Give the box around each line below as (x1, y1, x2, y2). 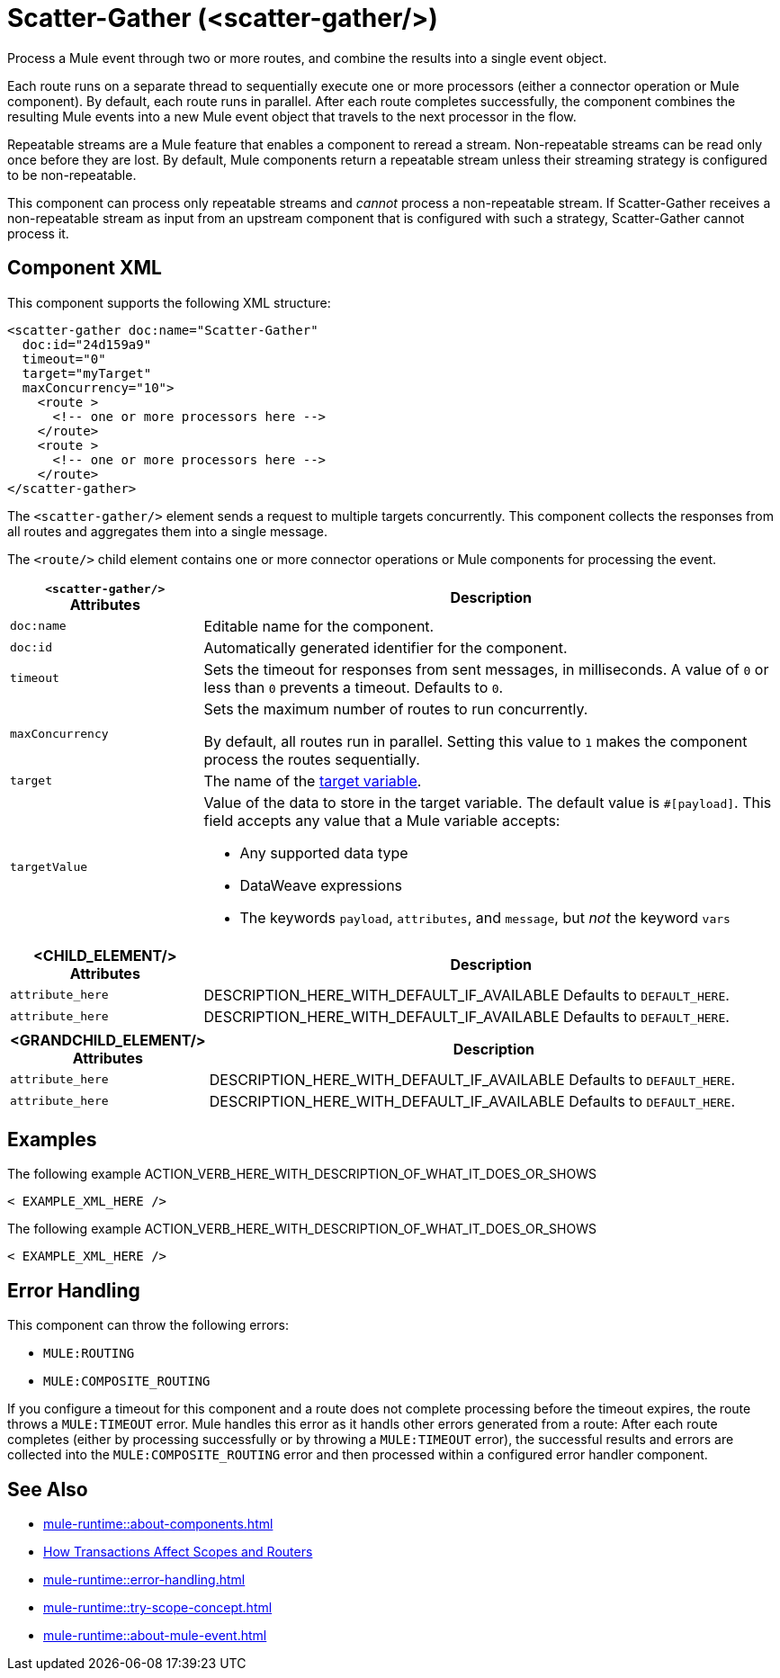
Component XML (7, 256, 162, 280)
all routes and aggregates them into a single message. (7, 523, 327, 539)
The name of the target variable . (203, 771, 422, 790)
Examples (7, 1128, 97, 1152)
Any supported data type (239, 843, 408, 862)
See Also (7, 1477, 88, 1501)
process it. (7, 225, 69, 241)
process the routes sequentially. (203, 749, 420, 768)
